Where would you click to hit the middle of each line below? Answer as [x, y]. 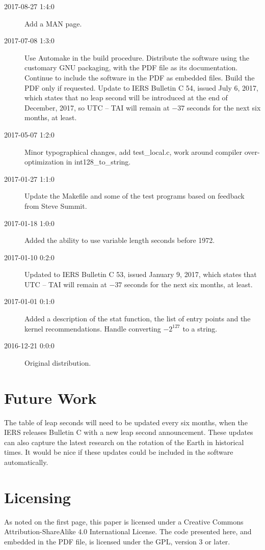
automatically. [26, 462]
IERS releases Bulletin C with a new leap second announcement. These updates [129, 432]
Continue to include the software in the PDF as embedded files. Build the [140, 77]
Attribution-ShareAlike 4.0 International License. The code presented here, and [128, 531]
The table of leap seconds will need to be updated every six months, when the [126, 422]
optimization [44, 162]
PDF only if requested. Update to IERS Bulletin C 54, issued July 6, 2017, [141, 87]
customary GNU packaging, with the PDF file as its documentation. [131, 67]
